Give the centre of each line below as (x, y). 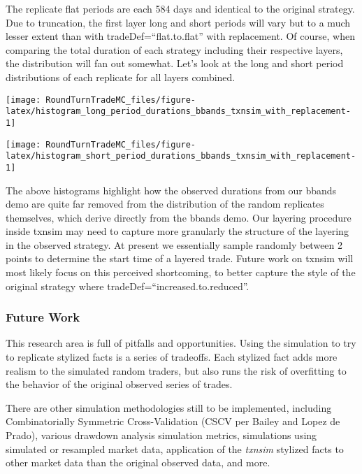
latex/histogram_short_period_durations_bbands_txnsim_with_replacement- (181, 156)
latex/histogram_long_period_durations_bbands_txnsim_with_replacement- (178, 112)
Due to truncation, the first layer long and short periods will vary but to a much (178, 22)
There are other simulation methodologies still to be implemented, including (169, 407)
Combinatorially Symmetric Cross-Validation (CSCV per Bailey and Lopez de (173, 421)
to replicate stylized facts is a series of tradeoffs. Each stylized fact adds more (172, 357)
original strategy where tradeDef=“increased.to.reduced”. (128, 286)
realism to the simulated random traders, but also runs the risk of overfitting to (176, 370)
